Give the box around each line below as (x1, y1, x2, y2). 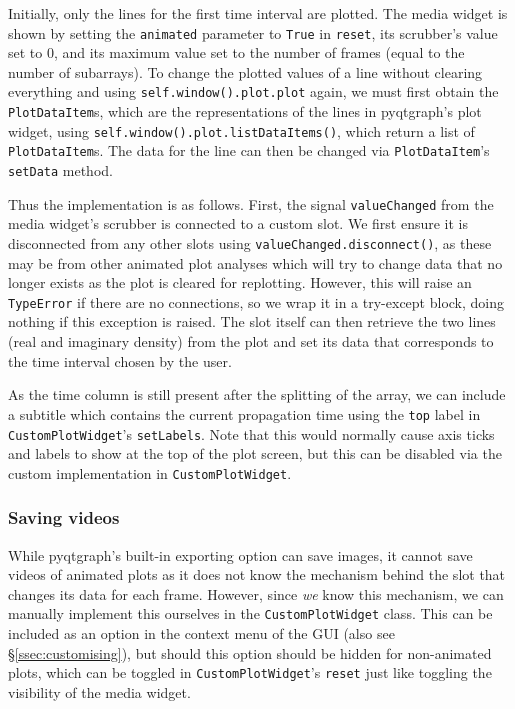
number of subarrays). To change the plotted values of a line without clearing (8, 61, 483, 82)
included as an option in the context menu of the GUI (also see (8, 623, 395, 644)
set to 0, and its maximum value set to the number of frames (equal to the (8, 42, 465, 63)
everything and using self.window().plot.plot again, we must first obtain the (8, 81, 499, 102)
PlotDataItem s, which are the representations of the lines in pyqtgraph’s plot (8, 101, 482, 122)
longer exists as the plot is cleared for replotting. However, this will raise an (8, 272, 472, 293)
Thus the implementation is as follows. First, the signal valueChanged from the (8, 193, 494, 214)
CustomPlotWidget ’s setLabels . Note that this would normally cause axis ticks (8, 423, 495, 444)
